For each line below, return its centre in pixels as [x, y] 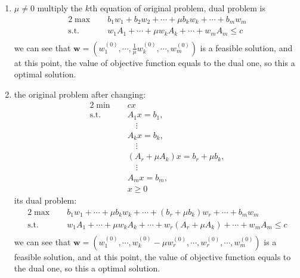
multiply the [60, 8]
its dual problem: [45, 200]
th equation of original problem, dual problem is [178, 8]
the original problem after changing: [80, 94]
